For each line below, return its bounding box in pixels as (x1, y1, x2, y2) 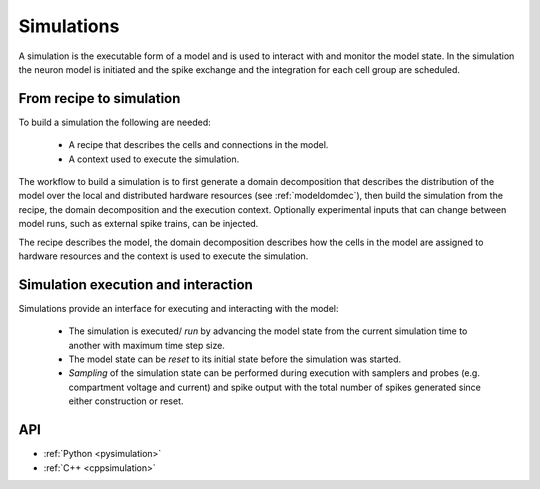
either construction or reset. (68, 395, 184, 407)
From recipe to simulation (18, 90, 181, 107)
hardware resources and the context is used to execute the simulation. (18, 250, 309, 262)
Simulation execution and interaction (18, 276, 254, 293)
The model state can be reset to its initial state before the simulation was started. (68, 353, 402, 365)
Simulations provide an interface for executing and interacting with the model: (18, 302, 339, 314)
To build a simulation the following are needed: (18, 116, 211, 128)
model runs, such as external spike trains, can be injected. (18, 218, 259, 230)
